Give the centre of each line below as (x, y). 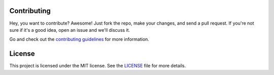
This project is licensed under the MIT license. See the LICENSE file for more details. (98, 66)
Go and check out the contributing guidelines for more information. (79, 39)
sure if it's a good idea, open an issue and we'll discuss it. (70, 30)
